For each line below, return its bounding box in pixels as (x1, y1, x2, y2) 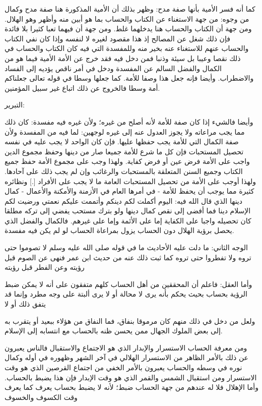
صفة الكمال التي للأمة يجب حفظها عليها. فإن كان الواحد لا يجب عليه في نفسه (5, 136, 239, 147)
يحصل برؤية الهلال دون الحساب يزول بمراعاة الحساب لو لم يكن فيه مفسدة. (5, 225, 234, 236)
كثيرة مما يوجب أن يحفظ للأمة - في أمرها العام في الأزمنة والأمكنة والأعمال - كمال (5, 186, 254, 196)
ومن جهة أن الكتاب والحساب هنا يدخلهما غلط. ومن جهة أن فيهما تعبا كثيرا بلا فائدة (5, 23, 252, 34)
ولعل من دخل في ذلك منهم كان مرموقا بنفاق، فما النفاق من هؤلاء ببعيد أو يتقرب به (5, 315, 255, 326)
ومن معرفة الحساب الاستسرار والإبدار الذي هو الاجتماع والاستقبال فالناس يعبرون (5, 342, 247, 353)
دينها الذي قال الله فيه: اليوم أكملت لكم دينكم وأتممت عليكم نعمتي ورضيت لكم (5, 195, 242, 206)
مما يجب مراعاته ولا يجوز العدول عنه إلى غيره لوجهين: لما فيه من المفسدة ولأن (5, 126, 245, 137)
